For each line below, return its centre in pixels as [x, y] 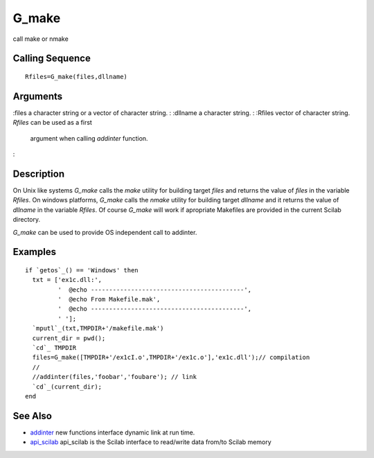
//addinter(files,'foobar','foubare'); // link [115, 377]
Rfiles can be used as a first [53, 123]
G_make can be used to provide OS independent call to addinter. [105, 232]
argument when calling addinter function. [89, 138]
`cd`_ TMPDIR [54, 348]
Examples [35, 252]
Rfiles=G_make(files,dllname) [77, 77]
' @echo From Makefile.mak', [109, 299]
